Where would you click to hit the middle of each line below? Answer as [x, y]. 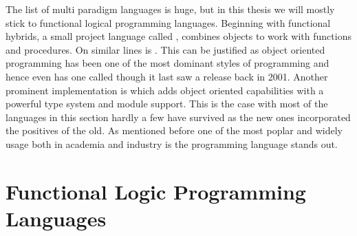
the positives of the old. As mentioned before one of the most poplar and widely [174, 130]
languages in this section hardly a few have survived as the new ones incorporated [178, 117]
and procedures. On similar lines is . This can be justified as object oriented [165, 49]
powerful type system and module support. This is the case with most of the [167, 104]
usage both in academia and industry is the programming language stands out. [172, 143]
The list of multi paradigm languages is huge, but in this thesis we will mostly [170, 9]
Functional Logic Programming [156, 191]
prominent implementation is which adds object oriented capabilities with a [165, 90]
